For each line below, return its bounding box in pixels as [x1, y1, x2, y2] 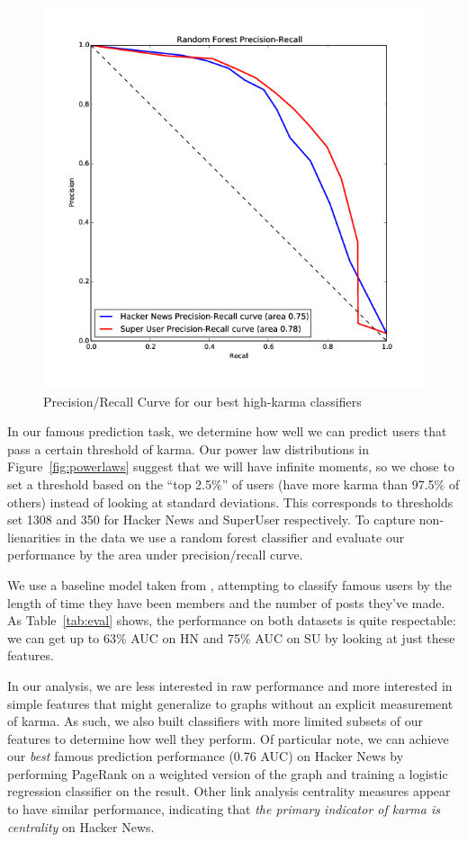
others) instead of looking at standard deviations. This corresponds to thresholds [7, 492, 454, 511]
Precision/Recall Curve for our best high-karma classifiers [43, 391, 362, 410]
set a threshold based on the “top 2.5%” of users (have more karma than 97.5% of [7, 474, 460, 493]
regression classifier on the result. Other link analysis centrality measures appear [7, 782, 451, 801]
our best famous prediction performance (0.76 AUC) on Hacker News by [7, 747, 404, 766]
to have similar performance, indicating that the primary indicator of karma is [7, 800, 440, 819]
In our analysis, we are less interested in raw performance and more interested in [7, 676, 453, 694]
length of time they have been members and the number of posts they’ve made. [7, 593, 445, 612]
